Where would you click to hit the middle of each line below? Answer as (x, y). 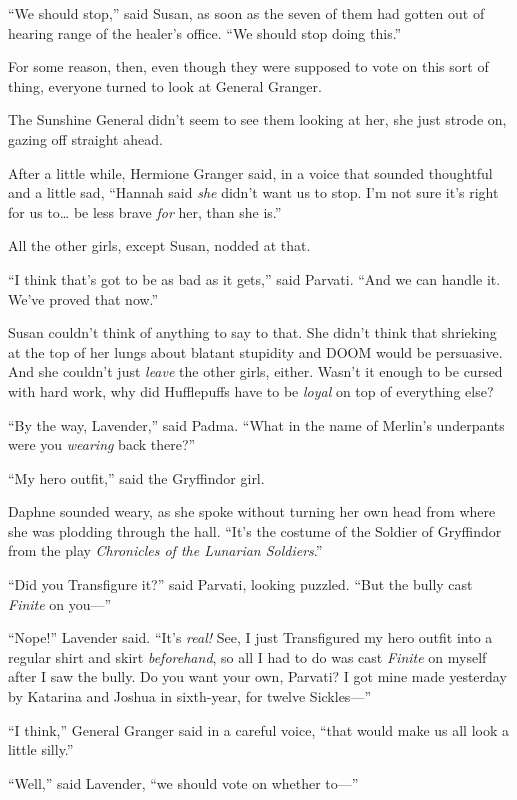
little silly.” (41, 749)
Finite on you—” (60, 603)
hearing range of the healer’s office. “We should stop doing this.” (205, 32)
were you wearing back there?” (102, 444)
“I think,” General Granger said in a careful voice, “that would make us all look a (259, 729)
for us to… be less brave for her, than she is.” (145, 211)
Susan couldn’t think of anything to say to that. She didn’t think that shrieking (252, 332)
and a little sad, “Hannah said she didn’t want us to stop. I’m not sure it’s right (253, 192)
